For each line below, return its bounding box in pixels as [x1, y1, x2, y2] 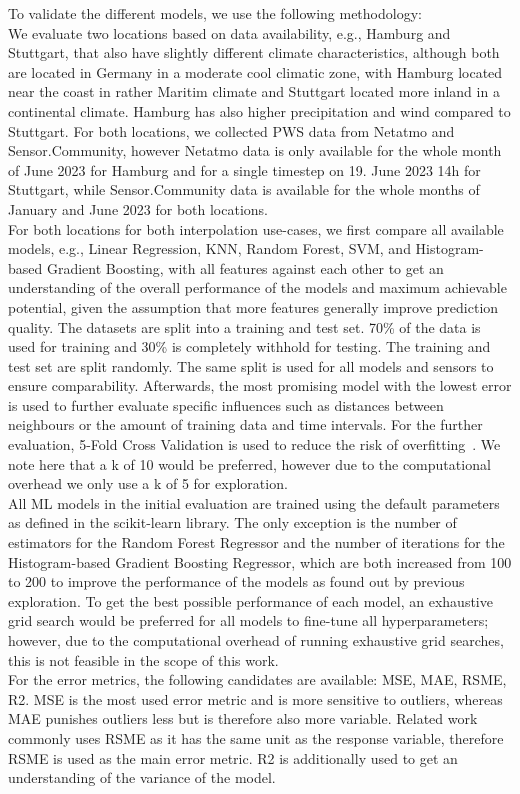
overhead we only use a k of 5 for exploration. [8, 473, 288, 494]
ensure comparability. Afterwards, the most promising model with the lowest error [8, 375, 512, 396]
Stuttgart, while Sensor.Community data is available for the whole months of [8, 179, 480, 200]
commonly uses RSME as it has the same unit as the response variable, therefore [8, 727, 504, 748]
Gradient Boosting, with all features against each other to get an [46, 257, 444, 278]
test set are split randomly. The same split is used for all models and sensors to [8, 355, 494, 376]
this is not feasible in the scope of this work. [8, 649, 279, 670]
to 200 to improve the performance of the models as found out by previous [8, 571, 465, 592]
